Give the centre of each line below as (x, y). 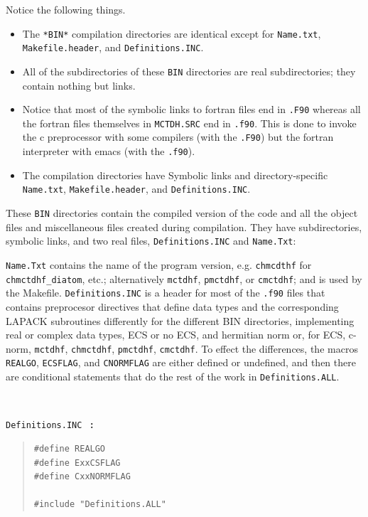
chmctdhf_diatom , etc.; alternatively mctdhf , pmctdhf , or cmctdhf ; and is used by (184, 278)
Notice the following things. (66, 9)
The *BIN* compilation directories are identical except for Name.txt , (172, 33)
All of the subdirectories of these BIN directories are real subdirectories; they (189, 71)
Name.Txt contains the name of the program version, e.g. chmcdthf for (159, 264)
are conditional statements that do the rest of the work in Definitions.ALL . (173, 376)
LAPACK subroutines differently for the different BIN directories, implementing (180, 320)
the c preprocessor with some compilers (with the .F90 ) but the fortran (178, 137)
